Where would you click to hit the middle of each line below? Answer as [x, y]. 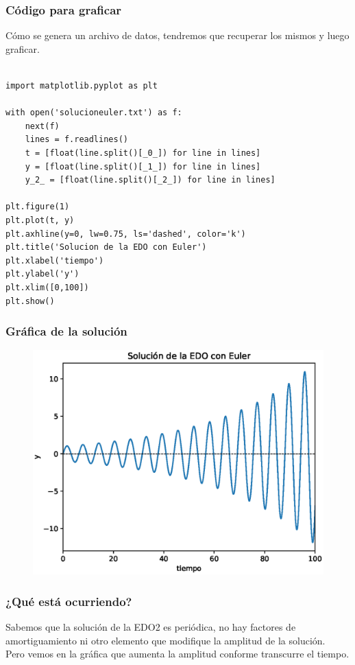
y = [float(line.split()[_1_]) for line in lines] [143, 166]
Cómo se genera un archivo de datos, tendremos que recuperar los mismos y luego [177, 35]
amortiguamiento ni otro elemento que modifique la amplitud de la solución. [166, 640]
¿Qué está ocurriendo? [69, 601]
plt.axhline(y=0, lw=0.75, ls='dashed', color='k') [126, 234]
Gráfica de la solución [66, 331]
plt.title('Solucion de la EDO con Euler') [106, 247]
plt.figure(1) [38, 207]
